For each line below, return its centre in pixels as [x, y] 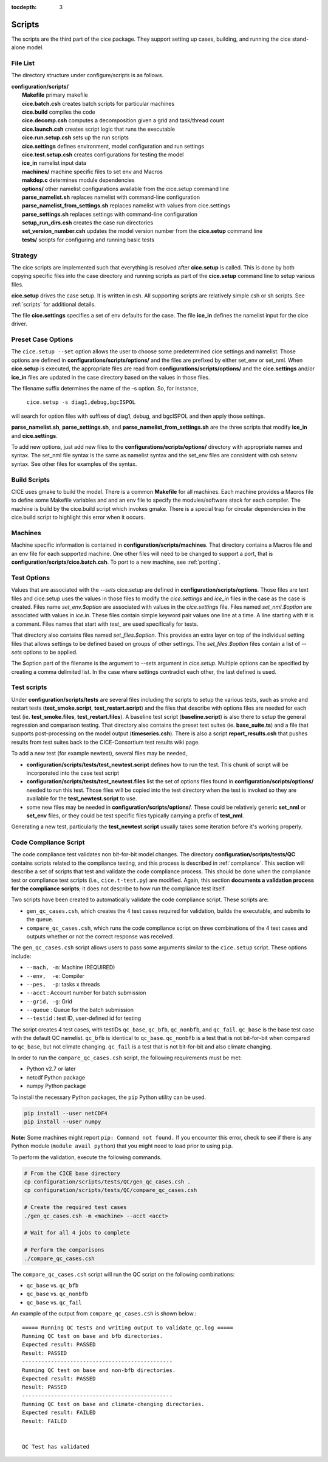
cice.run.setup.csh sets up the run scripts [75, 137]
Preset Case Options [42, 339]
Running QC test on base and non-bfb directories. [99, 1370]
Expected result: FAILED [59, 1413]
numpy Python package [56, 1086]
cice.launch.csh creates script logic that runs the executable [99, 129]
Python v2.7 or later [51, 1069]
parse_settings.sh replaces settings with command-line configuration [110, 214]
